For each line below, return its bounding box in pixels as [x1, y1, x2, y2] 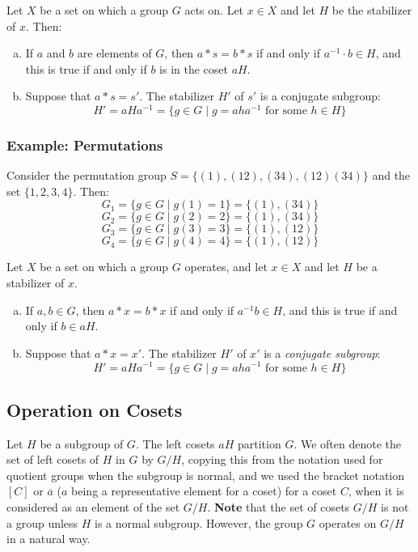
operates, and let [184, 258, 268, 275]
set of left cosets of [6, 451, 99, 468]
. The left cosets [135, 435, 215, 452]
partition [237, 435, 281, 452]
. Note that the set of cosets [207, 499, 350, 516]
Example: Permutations [6, 134, 163, 155]
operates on [319, 514, 377, 531]
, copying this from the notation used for [181, 451, 383, 468]
